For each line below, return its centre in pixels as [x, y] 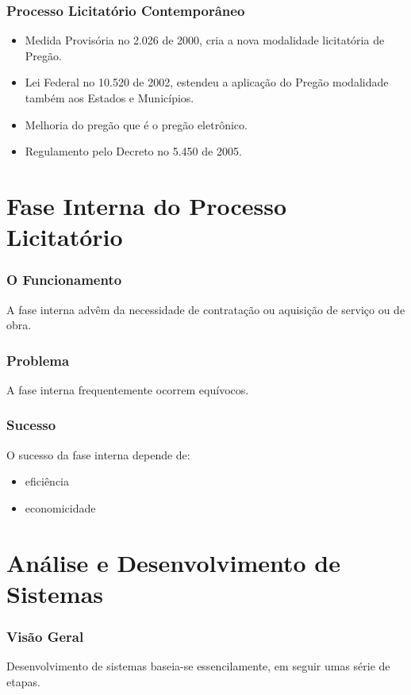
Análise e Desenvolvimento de [173, 562]
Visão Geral [45, 637]
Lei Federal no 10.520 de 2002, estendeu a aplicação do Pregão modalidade [207, 82]
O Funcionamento [64, 280]
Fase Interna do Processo [147, 205]
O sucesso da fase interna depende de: [98, 454]
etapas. [23, 681]
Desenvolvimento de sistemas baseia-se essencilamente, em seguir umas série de [198, 666]
